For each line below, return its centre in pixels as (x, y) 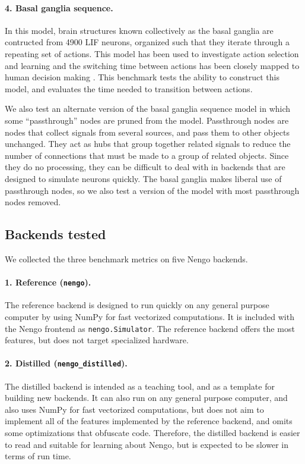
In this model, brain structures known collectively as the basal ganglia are (139, 30)
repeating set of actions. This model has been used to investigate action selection (152, 53)
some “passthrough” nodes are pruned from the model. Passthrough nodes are (147, 120)
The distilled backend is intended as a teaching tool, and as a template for (140, 386)
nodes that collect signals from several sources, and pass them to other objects (147, 132)
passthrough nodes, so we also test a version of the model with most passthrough (152, 190)
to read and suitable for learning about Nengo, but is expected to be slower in (147, 444)
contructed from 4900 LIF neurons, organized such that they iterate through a (147, 42)
